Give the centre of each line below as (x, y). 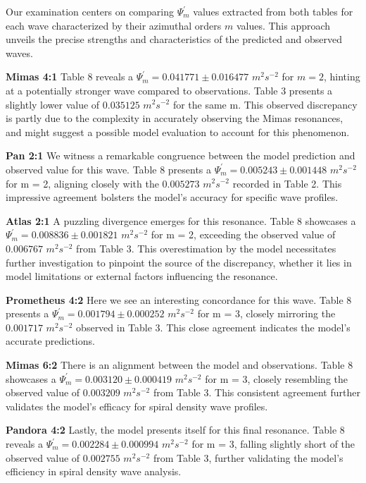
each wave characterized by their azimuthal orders (114, 25)
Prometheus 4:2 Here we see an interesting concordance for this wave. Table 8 (179, 299)
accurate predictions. (50, 341)
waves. (19, 53)
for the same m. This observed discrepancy (265, 104)
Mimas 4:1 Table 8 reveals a (70, 77)
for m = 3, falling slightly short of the (273, 444)
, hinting (342, 77)
